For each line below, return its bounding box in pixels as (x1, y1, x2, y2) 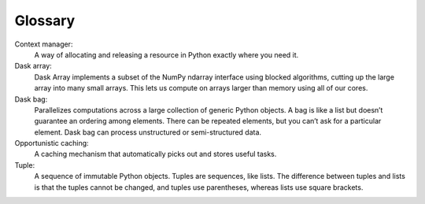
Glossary (14, 12, 76, 29)
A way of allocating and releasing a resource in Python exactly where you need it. (34, 50, 299, 59)
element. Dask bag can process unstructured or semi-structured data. (34, 127, 262, 137)
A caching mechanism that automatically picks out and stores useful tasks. (34, 150, 277, 159)
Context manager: (14, 39, 73, 49)
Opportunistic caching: (14, 139, 90, 148)
